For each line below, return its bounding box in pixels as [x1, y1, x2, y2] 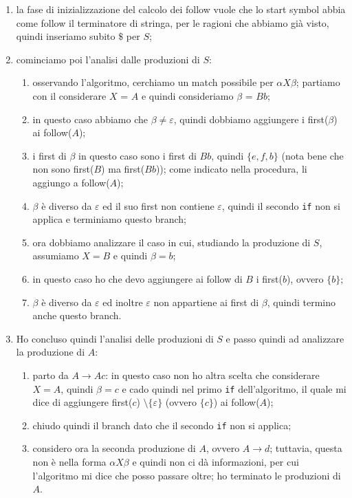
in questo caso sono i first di [78, 148, 197, 162]
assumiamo [32, 248, 79, 263]
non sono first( [32, 162, 94, 176]
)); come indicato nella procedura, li [155, 162, 307, 176]
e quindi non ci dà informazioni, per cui [132, 455, 299, 469]
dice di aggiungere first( [32, 395, 133, 409]
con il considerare [32, 88, 107, 102]
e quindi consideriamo [141, 88, 234, 102]
